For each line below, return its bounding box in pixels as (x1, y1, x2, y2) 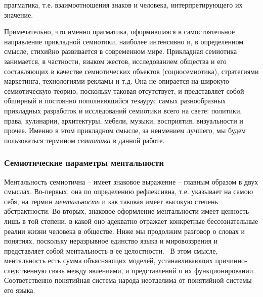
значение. (4, 9, 33, 20)
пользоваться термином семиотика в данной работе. (4, 135, 165, 145)
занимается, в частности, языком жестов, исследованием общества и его (4, 55, 227, 66)
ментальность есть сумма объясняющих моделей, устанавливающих (4, 255, 213, 266)
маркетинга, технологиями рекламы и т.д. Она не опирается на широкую (4, 76, 229, 86)
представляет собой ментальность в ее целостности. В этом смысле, (4, 245, 218, 256)
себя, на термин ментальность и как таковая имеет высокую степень (4, 196, 218, 206)
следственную (4, 265, 47, 275)
